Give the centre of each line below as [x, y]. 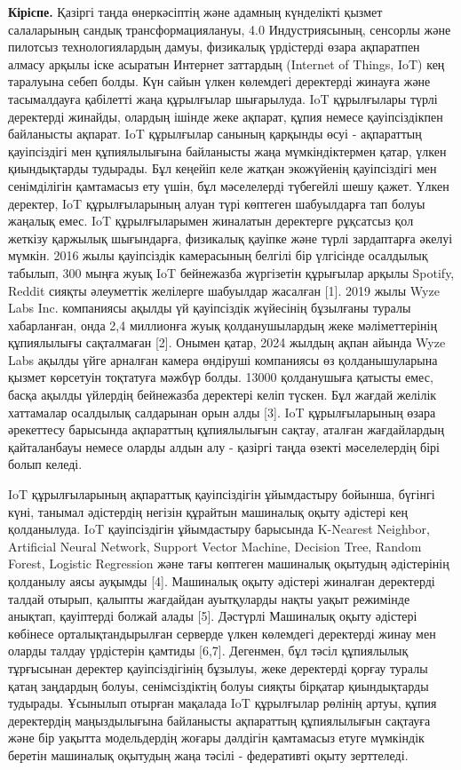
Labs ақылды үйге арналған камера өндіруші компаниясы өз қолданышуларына [223, 359]
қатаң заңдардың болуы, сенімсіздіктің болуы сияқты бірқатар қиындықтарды [219, 685]
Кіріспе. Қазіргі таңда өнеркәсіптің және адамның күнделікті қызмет [195, 12]
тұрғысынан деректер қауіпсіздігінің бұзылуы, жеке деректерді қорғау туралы [218, 667]
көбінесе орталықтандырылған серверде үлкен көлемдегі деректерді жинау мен [222, 633]
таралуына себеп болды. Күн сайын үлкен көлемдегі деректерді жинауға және [219, 81]
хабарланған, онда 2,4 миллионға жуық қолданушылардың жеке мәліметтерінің [223, 325]
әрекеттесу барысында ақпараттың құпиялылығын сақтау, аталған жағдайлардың [226, 429]
